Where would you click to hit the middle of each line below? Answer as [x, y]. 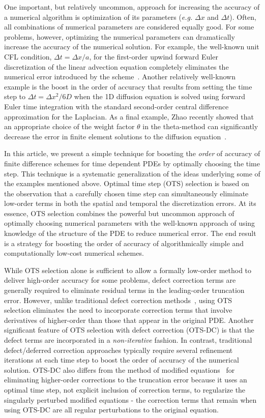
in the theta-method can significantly [200, 126]
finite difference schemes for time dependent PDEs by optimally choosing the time [132, 163]
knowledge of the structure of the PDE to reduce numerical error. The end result [130, 233]
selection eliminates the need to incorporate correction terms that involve [118, 310]
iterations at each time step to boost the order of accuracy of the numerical [122, 360]
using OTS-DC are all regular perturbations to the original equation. [111, 410]
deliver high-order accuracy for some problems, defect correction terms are [120, 280]
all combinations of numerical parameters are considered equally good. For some [129, 27]
